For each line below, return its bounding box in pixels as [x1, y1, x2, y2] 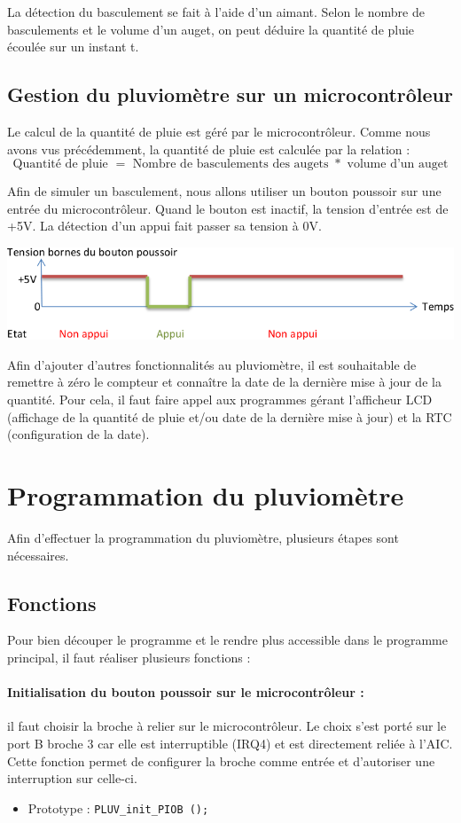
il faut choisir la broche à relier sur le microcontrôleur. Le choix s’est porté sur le [7, 717, 447, 735]
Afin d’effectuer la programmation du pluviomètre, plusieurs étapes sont [7, 528, 399, 546]
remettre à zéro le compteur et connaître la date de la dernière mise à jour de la [7, 372, 441, 391]
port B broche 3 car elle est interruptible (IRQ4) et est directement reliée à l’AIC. [7, 733, 453, 752]
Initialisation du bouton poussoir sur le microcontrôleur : [7, 683, 364, 702]
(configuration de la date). [7, 425, 150, 443]
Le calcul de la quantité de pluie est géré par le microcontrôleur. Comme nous [7, 121, 431, 140]
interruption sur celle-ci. [7, 769, 137, 788]
